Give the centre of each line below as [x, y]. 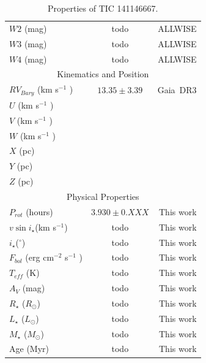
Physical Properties [103, 196]
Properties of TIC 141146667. [103, 8]
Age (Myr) [29, 349]
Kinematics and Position [103, 74]
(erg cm [40, 257]
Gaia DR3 [177, 89]
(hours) [39, 211]
